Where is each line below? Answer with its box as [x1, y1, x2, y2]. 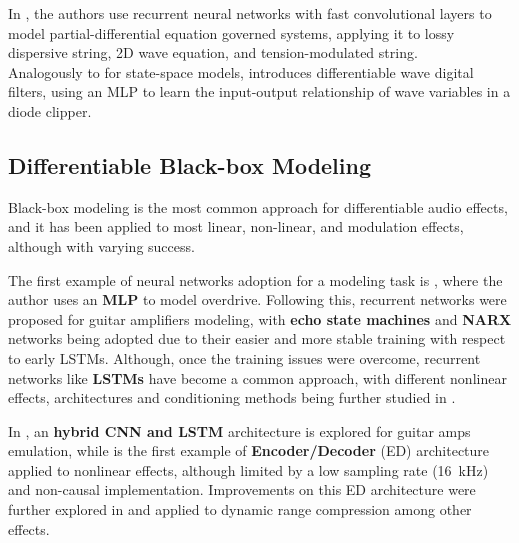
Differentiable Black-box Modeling [8, 149, 372, 180]
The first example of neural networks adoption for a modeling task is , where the [8, 269, 503, 290]
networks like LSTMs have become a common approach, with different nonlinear [8, 367, 507, 388]
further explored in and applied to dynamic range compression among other [8, 499, 472, 520]
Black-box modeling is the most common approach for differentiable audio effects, [8, 196, 508, 217]
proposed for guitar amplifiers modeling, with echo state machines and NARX [8, 308, 512, 329]
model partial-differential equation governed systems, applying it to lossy [8, 22, 455, 43]
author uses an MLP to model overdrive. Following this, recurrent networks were [8, 289, 507, 310]
